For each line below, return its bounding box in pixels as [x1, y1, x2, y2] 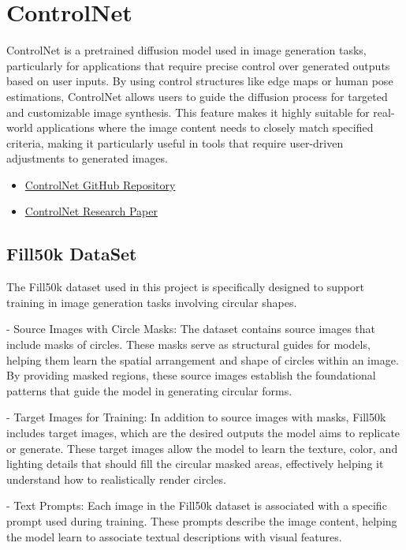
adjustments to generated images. [6, 150, 168, 166]
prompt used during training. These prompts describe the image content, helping [6, 512, 397, 529]
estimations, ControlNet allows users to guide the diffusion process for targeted [6, 88, 388, 104]
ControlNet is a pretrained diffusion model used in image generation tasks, [6, 42, 367, 58]
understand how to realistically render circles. [6, 470, 226, 487]
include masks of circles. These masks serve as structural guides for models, [6, 336, 371, 353]
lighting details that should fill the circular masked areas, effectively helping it [6, 455, 384, 472]
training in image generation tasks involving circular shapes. [6, 294, 297, 310]
